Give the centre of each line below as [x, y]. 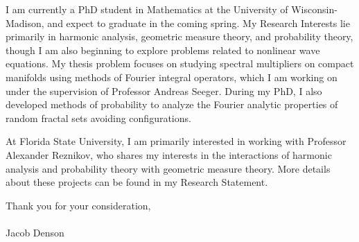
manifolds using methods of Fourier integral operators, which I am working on [172, 77]
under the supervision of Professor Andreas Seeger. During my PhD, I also [164, 90]
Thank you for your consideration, [78, 205]
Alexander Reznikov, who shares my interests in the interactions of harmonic [169, 154]
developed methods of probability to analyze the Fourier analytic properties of [172, 104]
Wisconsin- [314, 9]
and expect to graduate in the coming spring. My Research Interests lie [199, 23]
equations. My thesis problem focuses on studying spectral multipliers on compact [180, 63]
